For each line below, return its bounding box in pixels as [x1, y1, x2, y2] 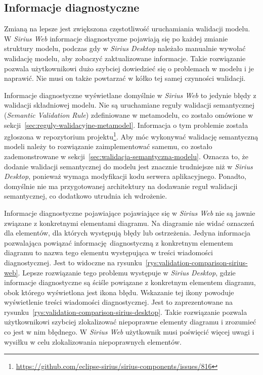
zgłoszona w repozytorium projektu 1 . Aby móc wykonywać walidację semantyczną [4, 130, 258, 142]
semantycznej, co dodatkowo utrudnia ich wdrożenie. [4, 191, 167, 201]
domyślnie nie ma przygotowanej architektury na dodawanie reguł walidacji [4, 180, 238, 191]
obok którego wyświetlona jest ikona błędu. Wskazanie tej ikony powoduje [4, 287, 234, 297]
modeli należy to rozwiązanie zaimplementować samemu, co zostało [4, 141, 212, 152]
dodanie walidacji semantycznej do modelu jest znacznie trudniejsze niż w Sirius [4, 161, 253, 171]
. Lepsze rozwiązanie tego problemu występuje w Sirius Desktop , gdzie [18, 267, 236, 277]
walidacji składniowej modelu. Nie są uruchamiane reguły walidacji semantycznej [4, 100, 255, 110]
